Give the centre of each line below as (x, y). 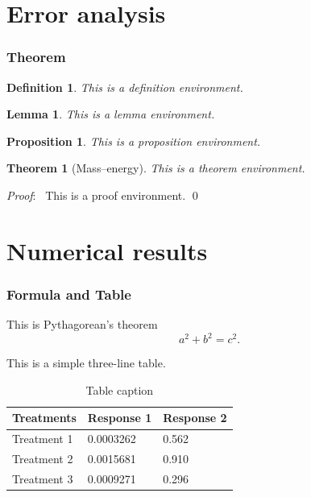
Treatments (44, 418)
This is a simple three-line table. (86, 363)
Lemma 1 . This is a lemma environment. (111, 114)
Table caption (120, 389)
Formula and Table (69, 294)
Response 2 (195, 418)
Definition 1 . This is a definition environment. (125, 87)
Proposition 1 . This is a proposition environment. (134, 141)
